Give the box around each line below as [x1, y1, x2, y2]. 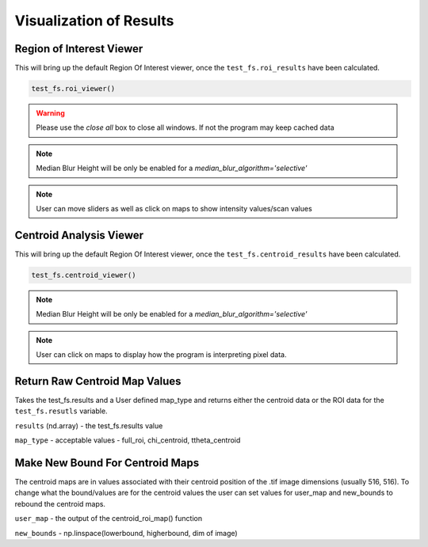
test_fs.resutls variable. [14, 406, 108, 416]
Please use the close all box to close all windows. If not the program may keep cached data [36, 123, 334, 132]
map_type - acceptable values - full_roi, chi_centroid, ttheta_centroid [14, 435, 241, 445]
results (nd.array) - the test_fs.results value [14, 420, 163, 431]
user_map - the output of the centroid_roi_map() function [14, 514, 202, 523]
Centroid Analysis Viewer [14, 228, 144, 241]
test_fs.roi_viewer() [31, 84, 116, 93]
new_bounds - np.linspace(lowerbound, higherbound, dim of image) [14, 528, 238, 538]
